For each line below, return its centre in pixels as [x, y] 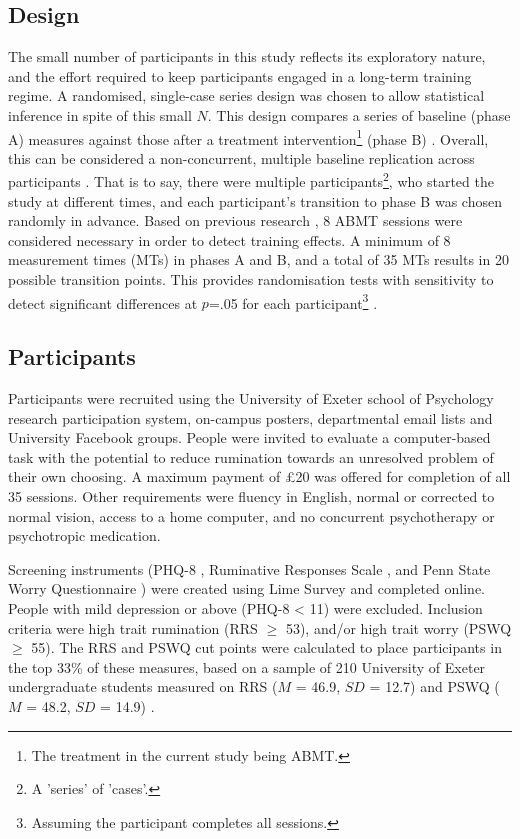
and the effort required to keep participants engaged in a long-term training [240, 75]
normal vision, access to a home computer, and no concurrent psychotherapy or [251, 515]
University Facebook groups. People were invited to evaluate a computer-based [249, 437]
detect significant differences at [103, 302]
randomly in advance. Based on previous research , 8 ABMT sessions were [235, 220]
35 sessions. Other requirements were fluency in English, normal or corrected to [251, 496]
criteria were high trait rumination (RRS [133, 627]
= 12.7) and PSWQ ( [434, 686]
